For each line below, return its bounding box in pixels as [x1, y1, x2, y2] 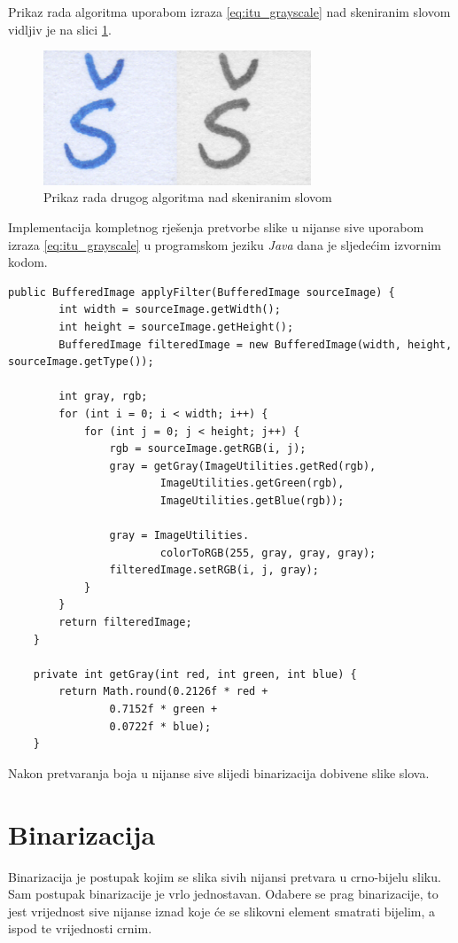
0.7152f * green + [109, 703, 218, 716]
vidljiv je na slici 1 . [8, 19, 112, 38]
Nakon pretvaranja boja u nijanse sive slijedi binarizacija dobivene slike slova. [8, 763, 430, 782]
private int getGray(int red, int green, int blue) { [33, 667, 357, 681]
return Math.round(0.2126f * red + [58, 685, 268, 698]
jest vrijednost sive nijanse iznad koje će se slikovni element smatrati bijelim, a [8, 901, 436, 920]
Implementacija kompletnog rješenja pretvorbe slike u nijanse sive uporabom [8, 218, 424, 237]
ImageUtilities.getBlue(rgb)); [159, 494, 345, 507]
